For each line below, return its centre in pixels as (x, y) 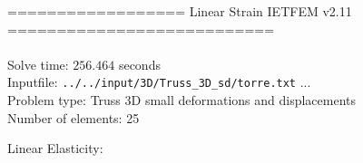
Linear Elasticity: (55, 148)
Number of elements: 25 (74, 117)
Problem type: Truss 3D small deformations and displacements (182, 100)
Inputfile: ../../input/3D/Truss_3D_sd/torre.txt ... (159, 82)
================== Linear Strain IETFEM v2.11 (180, 11)
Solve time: (38, 64)
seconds (139, 64)
